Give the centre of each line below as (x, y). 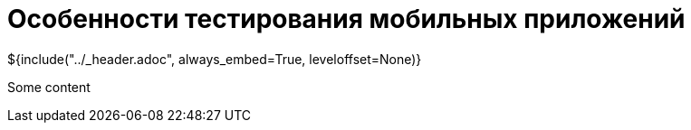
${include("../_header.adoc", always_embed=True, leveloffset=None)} (215, 59)
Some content (49, 87)
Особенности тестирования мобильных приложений (346, 19)
